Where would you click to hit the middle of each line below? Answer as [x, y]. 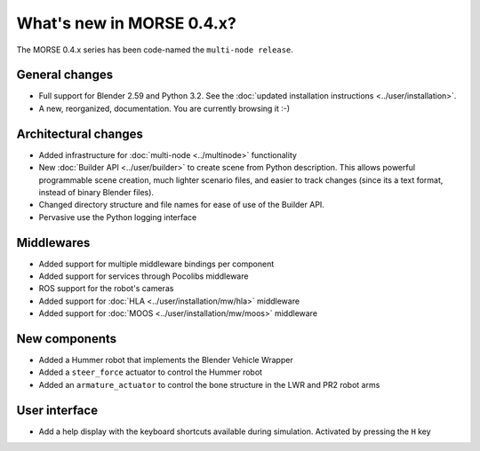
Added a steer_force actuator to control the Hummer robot [150, 372]
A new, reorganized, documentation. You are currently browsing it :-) [164, 108]
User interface [57, 410]
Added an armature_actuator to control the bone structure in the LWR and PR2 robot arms [209, 384]
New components [67, 339]
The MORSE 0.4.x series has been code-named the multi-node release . [155, 50]
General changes [65, 75]
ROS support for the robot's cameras [106, 289]
